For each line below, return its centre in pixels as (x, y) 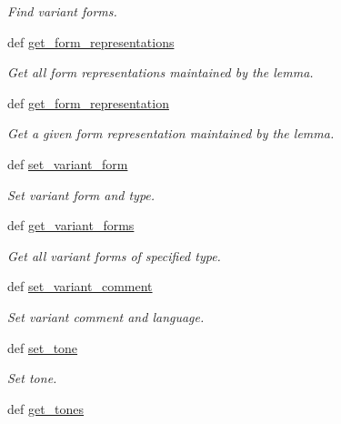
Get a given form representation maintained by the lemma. (171, 133)
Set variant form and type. (81, 194)
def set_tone (43, 347)
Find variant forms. (62, 11)
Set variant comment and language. (106, 316)
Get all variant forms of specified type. (114, 255)
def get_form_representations (91, 41)
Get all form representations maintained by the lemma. (160, 72)
